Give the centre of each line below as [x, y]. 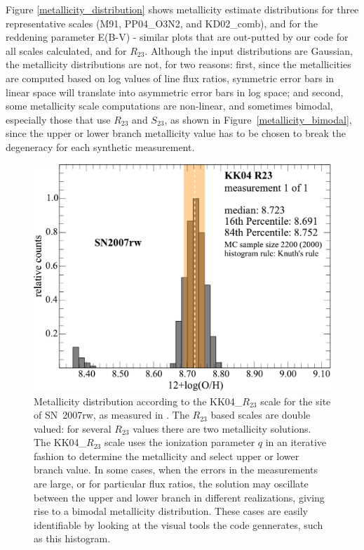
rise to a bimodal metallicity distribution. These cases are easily [171, 511]
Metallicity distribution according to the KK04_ [138, 401]
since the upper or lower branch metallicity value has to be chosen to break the [176, 133]
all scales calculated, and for [66, 50]
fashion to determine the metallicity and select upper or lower [167, 456]
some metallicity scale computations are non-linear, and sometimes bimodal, [169, 106]
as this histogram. [72, 538]
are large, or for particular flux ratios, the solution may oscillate [171, 484]
